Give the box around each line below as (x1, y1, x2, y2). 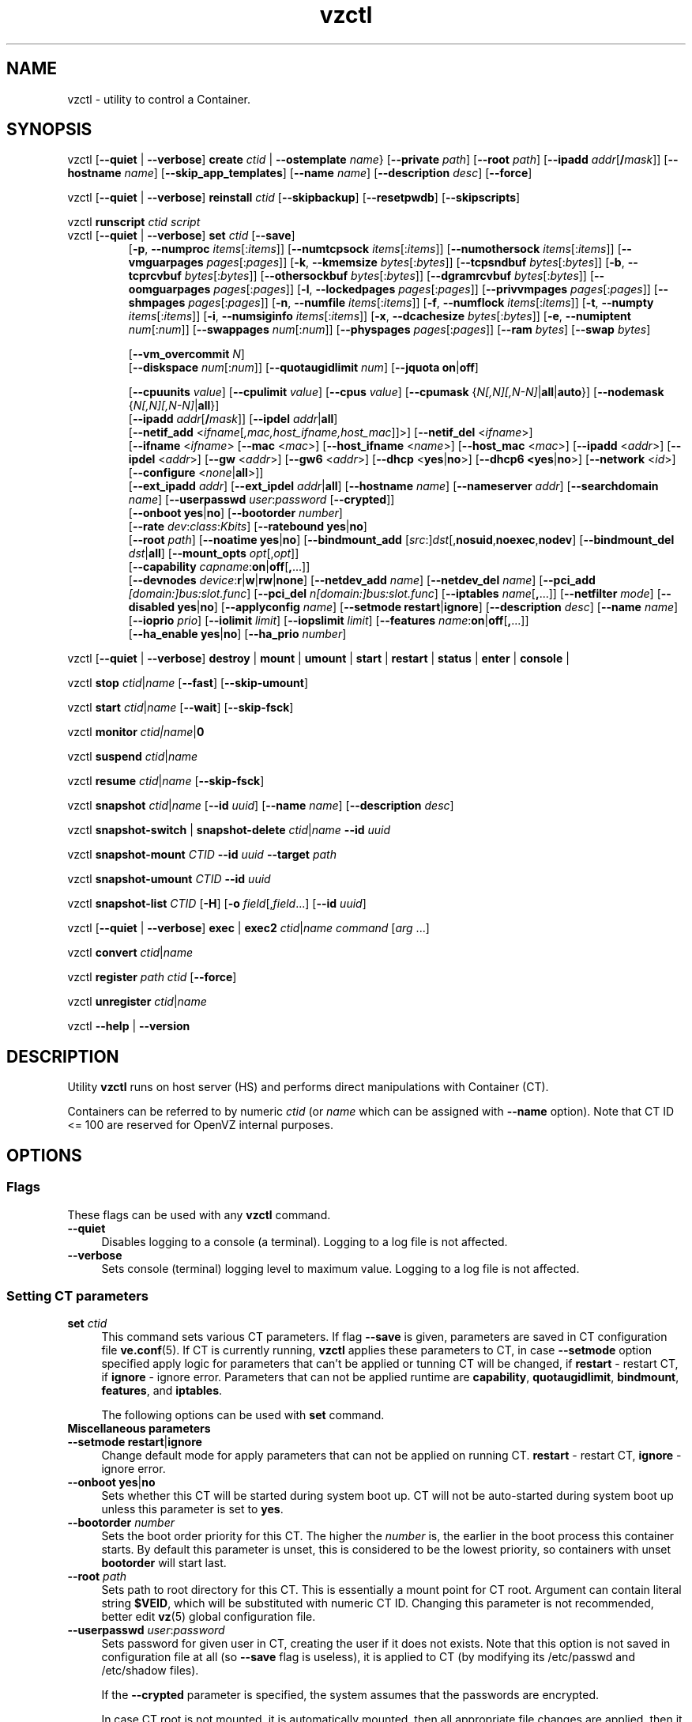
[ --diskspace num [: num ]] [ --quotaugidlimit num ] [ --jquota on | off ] (128, 361, 479, 375)
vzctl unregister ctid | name (67, 995, 207, 1009)
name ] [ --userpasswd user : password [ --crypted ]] (128, 493, 395, 507)
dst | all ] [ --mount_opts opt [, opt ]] (128, 546, 299, 561)
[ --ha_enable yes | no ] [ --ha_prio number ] (128, 627, 347, 641)
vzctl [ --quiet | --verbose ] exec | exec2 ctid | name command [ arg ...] (67, 921, 430, 935)
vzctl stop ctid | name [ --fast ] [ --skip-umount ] (67, 676, 309, 690)
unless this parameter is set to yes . (101, 1502, 284, 1516)
